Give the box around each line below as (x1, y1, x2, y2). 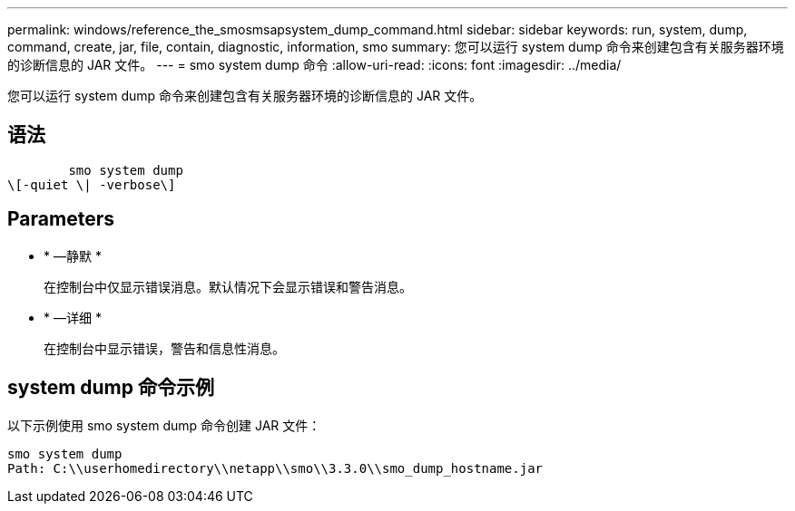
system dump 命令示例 (7, 376, 214, 400)
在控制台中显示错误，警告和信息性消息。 (44, 340, 285, 356)
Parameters (7, 207, 114, 231)
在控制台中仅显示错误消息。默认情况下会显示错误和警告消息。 (44, 278, 412, 294)
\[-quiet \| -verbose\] (7, 177, 176, 192)
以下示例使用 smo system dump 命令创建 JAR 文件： (7, 417, 321, 433)
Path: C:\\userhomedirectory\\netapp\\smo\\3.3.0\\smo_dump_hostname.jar (7, 460, 544, 476)
